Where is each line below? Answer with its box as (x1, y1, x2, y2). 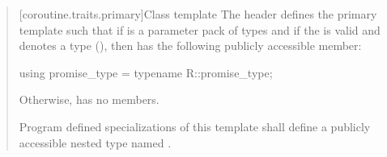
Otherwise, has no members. (19, 91, 159, 108)
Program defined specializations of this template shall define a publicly (19, 118, 371, 134)
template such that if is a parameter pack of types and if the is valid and (19, 21, 381, 38)
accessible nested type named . (19, 134, 172, 151)
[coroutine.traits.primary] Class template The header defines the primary (19, 6, 377, 22)
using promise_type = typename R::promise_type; (19, 64, 273, 81)
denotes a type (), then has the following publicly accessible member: (19, 37, 362, 54)
